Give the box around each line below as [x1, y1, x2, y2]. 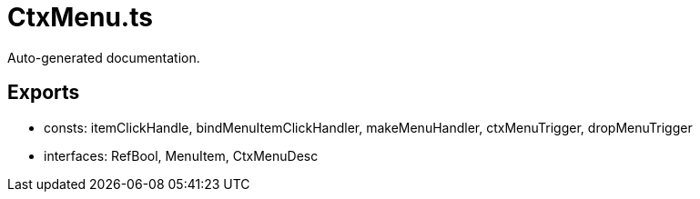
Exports [7, 81, 80, 104]
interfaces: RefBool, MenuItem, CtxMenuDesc [44, 147, 319, 164]
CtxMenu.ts [7, 2, 153, 33]
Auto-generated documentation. [7, 49, 200, 65]
